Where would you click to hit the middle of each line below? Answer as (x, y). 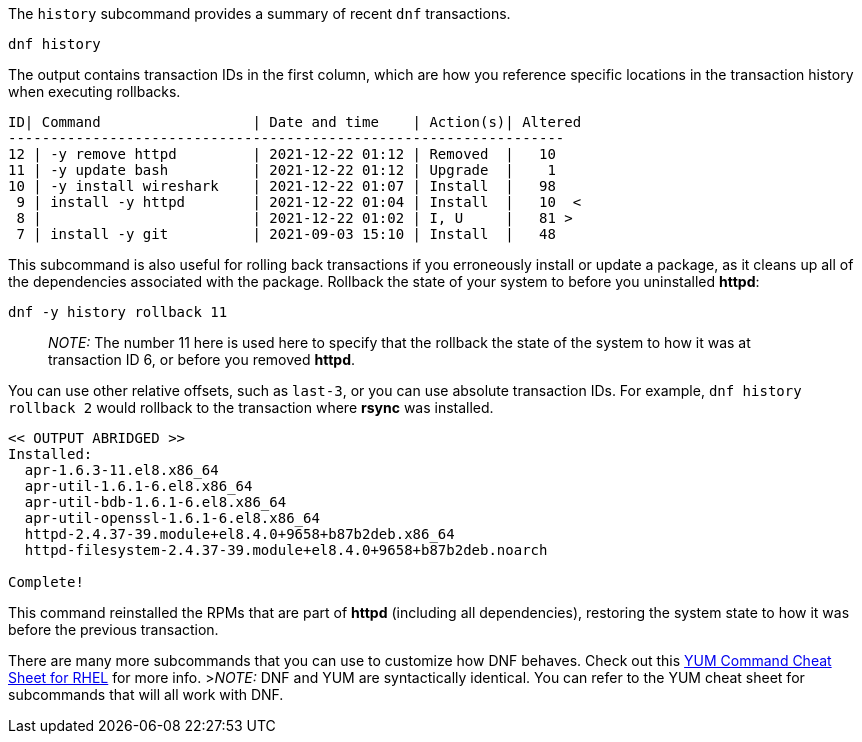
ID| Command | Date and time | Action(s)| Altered (295, 122)
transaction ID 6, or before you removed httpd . (202, 359)
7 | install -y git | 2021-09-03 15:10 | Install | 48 (286, 234)
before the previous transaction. (113, 629)
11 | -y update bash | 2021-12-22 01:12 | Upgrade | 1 (282, 170)
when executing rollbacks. (94, 91)
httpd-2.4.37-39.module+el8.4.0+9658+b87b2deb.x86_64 (239, 534)
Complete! (46, 582)
